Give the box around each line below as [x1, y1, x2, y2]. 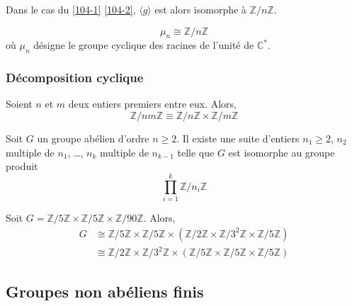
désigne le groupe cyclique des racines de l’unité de [33, 38, 254, 52]
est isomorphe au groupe [228, 144, 335, 159]
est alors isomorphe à [154, 2, 246, 16]
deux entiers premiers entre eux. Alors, [68, 96, 237, 111]
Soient [6, 96, 33, 111]
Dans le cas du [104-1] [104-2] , [6, 2, 136, 16]
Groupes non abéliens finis [6, 280, 204, 302]
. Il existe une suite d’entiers [176, 131, 300, 145]
